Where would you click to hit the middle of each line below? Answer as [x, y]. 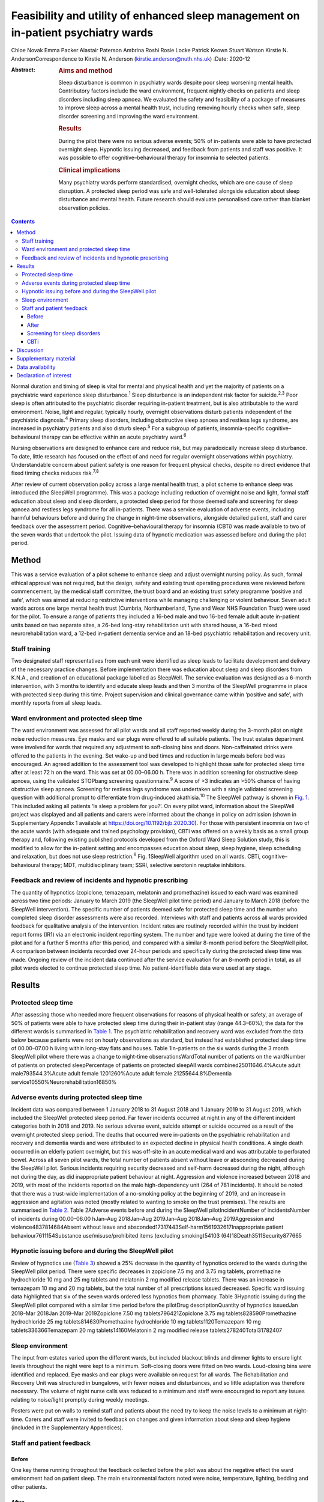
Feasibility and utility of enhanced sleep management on [155, 16]
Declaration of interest [44, 375]
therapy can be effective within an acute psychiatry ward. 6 [114, 436]
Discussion [30, 350]
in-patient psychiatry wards [82, 32]
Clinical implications [89, 170]
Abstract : [23, 70]
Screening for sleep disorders [64, 333]
